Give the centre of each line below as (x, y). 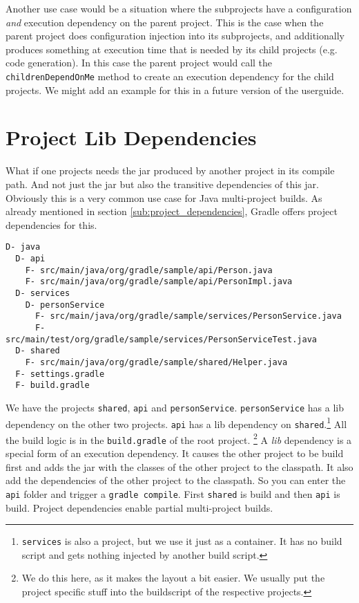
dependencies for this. (51, 224)
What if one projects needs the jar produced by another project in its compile (170, 170)
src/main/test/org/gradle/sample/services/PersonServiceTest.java (162, 339)
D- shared (38, 351)
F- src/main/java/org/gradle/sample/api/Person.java (149, 270)
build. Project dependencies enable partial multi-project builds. (139, 507)
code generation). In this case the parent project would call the (139, 63)
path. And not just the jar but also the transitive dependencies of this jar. (162, 184)
